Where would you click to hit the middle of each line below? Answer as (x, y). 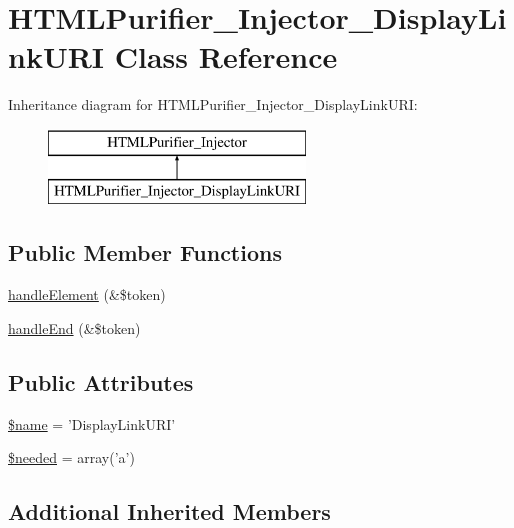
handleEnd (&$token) (74, 327)
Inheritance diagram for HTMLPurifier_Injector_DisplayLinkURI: (213, 104)
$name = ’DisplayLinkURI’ (92, 423)
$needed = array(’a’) (71, 457)
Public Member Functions (145, 252)
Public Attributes (101, 381)
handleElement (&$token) (87, 294)
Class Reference (226, 56)
